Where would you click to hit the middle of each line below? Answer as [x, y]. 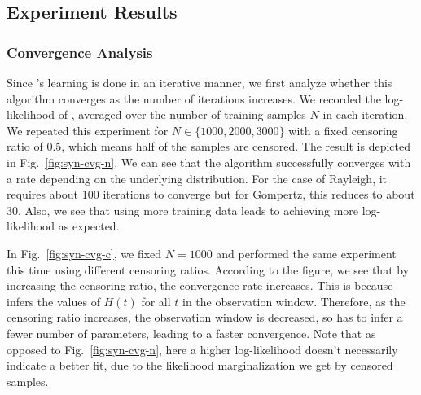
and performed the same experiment [306, 253]
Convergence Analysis [80, 52]
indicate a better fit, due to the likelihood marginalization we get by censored [200, 365]
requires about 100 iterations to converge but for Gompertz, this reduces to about [211, 194]
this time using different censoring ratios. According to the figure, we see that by [208, 269]
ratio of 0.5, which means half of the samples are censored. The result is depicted [209, 146]
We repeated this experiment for [88, 130]
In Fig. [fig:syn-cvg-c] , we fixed [84, 253]
